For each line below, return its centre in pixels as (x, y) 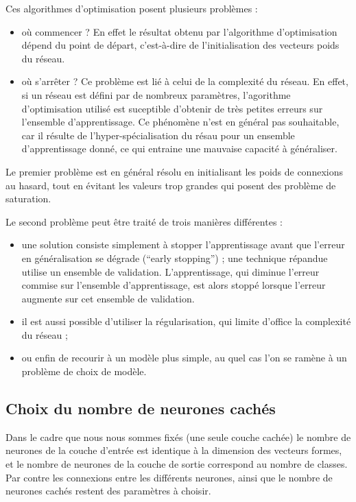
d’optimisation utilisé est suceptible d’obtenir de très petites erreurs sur (172, 108)
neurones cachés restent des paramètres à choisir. (108, 491)
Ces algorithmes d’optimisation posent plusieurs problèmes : (132, 8)
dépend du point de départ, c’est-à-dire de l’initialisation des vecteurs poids (180, 45)
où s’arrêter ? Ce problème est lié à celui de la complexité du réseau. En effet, (185, 81)
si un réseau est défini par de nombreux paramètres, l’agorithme (156, 94)
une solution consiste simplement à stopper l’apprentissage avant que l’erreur (183, 244)
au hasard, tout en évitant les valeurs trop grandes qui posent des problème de (171, 185)
